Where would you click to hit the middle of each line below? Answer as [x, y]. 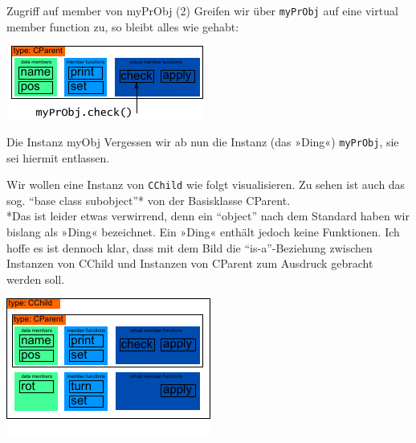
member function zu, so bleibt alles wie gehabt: [123, 26]
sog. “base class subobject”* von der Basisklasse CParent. [149, 200]
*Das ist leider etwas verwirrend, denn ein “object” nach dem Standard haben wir [208, 216]
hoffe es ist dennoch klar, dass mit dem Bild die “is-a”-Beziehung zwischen [190, 247]
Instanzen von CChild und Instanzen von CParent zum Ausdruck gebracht [190, 263]
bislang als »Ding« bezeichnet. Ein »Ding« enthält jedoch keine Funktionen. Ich [203, 231]
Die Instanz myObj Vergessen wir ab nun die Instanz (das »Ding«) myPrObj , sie [203, 141]
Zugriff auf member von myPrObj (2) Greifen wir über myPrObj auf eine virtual [202, 10]
